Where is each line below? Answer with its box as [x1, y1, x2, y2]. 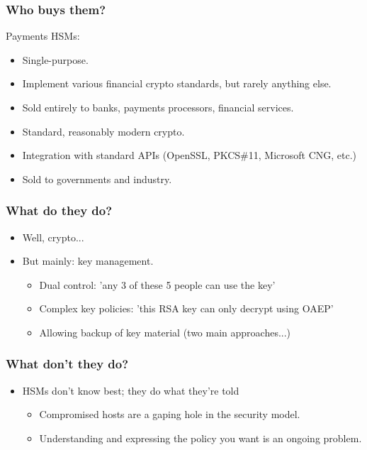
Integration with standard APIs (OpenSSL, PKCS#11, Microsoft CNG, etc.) [22, 148, 357, 163]
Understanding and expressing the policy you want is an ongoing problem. [39, 430, 362, 445]
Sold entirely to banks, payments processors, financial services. [22, 100, 294, 114]
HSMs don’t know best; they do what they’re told [22, 383, 239, 397]
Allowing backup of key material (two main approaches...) [39, 324, 291, 339]
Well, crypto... [22, 229, 84, 244]
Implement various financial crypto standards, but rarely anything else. [22, 76, 332, 91]
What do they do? [6, 202, 113, 219]
